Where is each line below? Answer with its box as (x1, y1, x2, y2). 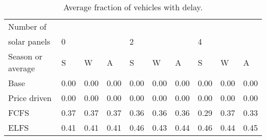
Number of (8, 21, 47, 32)
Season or (8, 50, 42, 62)
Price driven (8, 92, 52, 104)
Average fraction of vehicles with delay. (63, 1, 203, 13)
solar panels (8, 35, 51, 47)
